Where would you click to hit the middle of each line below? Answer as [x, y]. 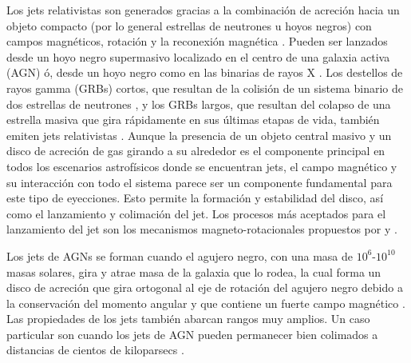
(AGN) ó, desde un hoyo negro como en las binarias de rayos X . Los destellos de [205, 72]
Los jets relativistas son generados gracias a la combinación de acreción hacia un [203, 10]
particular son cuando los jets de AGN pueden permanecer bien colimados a [192, 334]
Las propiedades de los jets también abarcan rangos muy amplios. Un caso [188, 319]
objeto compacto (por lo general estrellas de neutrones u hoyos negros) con [189, 25]
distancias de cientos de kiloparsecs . [95, 350]
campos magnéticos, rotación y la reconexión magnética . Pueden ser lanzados [197, 41]
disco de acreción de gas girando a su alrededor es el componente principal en [196, 151]
